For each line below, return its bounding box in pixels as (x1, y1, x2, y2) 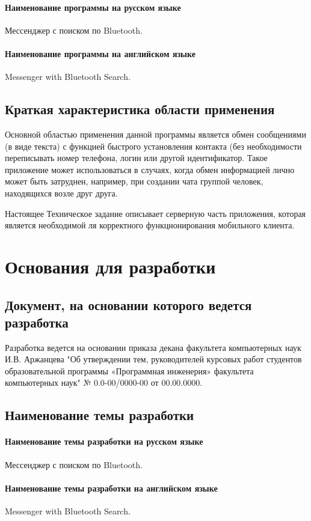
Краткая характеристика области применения (5, 100, 275, 118)
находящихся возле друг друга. (5, 186, 118, 199)
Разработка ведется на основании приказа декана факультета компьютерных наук (5, 341, 301, 353)
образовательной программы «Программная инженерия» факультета (5, 364, 254, 377)
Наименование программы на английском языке (5, 47, 196, 59)
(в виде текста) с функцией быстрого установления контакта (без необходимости (5, 139, 302, 152)
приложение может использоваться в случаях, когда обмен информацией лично (5, 163, 295, 175)
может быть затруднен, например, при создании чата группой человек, (5, 175, 263, 187)
